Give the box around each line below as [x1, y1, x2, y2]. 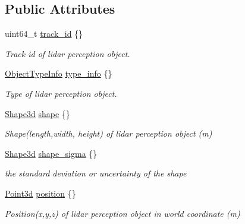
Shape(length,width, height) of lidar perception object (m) [5, 127, 212, 140]
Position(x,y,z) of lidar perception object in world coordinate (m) [5, 207, 240, 219]
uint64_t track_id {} [5, 27, 83, 40]
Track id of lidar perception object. [5, 47, 130, 59]
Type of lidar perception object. [5, 87, 117, 99]
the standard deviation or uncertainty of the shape [5, 167, 187, 179]
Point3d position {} [5, 187, 76, 199]
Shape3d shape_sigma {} [5, 147, 98, 159]
